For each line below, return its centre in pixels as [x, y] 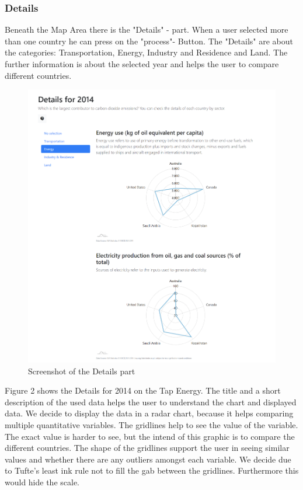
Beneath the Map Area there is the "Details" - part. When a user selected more [147, 29]
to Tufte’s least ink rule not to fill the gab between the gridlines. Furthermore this [152, 470]
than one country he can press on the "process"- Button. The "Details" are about [149, 41]
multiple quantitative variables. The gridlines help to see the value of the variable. [151, 425]
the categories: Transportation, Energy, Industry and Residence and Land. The [146, 52]
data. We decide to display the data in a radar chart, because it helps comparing [149, 413]
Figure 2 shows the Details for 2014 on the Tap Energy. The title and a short [143, 390]
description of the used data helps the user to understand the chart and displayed [151, 402]
